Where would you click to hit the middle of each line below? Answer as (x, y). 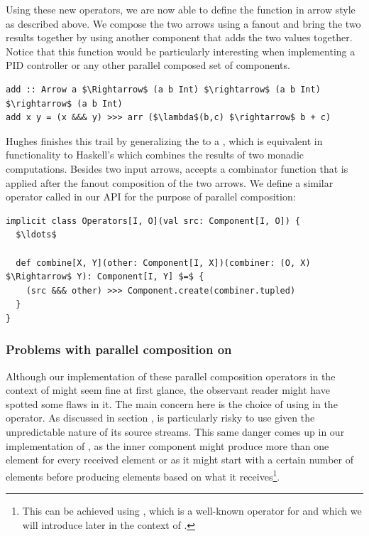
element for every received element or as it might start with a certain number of (180, 460)
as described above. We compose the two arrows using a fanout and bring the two (183, 23)
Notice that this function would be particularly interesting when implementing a (181, 51)
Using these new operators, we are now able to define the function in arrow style (181, 9)
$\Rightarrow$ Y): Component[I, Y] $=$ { (105, 277)
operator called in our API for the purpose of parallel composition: (151, 197)
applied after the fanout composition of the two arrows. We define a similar (170, 182)
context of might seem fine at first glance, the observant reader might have (168, 390)
